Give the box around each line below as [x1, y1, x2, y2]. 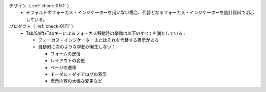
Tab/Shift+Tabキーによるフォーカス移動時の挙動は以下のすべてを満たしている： [26, 30, 187, 36]
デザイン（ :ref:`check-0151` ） [9, 3, 71, 8]
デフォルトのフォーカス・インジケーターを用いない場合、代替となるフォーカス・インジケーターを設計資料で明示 [26, 10, 255, 16]
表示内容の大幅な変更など [50, 78, 102, 84]
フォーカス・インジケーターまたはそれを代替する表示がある [38, 37, 159, 43]
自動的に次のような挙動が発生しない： [38, 44, 116, 50]
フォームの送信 [50, 50, 81, 56]
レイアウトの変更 [50, 58, 85, 64]
